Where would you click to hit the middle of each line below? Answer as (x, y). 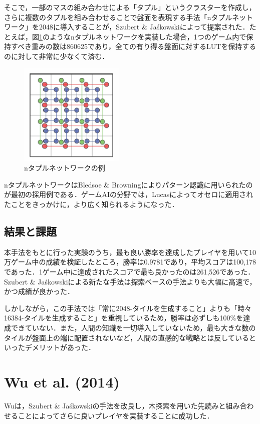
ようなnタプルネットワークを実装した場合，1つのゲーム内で (148, 36)
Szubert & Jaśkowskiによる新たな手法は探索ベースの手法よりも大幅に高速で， (130, 281)
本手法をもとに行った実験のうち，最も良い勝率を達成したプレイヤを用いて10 (130, 252)
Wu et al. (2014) (62, 381)
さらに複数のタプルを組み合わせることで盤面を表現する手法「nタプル (118, 17)
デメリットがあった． (60, 347)
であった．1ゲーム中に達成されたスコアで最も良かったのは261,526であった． (129, 272)
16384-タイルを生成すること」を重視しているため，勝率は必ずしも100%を (124, 318)
